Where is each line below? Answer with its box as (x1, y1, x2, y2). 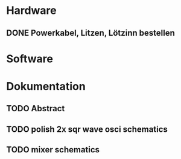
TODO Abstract (6, 103, 65, 114)
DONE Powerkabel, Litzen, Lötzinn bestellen (6, 28, 175, 38)
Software (6, 52, 53, 65)
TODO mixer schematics (6, 144, 100, 155)
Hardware (6, 4, 57, 18)
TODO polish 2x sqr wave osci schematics (6, 124, 168, 134)
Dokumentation (6, 79, 86, 93)
